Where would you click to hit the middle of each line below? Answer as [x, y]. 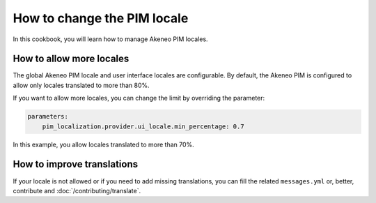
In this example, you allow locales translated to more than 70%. [103, 144]
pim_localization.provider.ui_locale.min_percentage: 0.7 [143, 126]
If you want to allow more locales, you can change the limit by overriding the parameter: [139, 98]
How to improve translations [76, 164]
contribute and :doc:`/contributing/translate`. [77, 190]
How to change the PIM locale [101, 18]
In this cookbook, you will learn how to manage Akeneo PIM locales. [110, 39]
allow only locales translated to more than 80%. [81, 85]
